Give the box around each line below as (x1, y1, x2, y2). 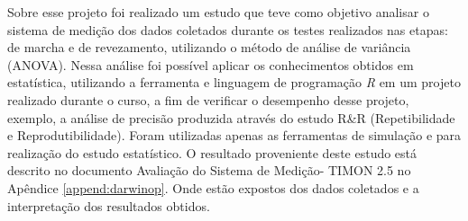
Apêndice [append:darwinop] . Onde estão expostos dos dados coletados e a (7, 178, 419, 197)
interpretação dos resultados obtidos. (7, 196, 210, 215)
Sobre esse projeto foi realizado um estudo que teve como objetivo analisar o (7, 3, 429, 21)
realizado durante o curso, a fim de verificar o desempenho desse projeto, (7, 90, 409, 109)
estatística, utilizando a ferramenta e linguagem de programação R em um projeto (7, 73, 461, 92)
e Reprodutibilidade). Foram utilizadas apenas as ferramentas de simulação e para (7, 126, 462, 145)
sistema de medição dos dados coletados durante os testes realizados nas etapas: (7, 20, 448, 39)
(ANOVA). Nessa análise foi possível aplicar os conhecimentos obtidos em (7, 55, 414, 74)
